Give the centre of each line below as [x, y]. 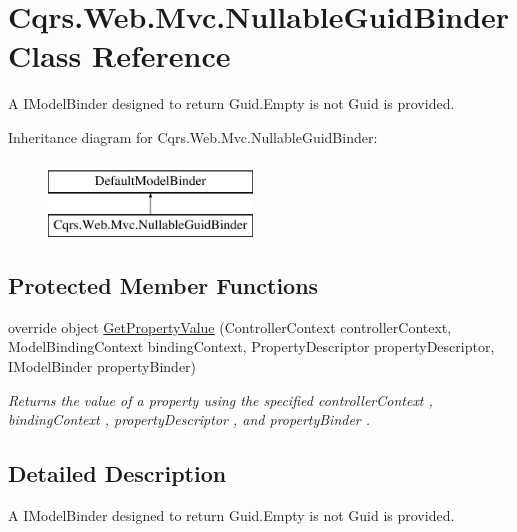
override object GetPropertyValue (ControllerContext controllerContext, [230, 326]
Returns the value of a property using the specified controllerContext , [220, 399]
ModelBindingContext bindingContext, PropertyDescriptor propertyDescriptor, [251, 346]
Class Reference [119, 55]
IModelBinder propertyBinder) [102, 366]
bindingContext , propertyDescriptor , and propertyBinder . [189, 419]
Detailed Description [117, 473]
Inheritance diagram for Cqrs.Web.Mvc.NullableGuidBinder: [193, 136]
